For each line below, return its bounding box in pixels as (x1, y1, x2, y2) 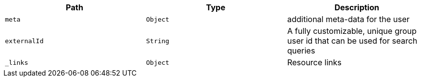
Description (334, 2, 380, 12)
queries (287, 46, 315, 55)
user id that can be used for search (287, 36, 418, 46)
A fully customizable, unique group (287, 26, 417, 36)
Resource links (287, 57, 342, 67)
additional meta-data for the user (287, 14, 410, 24)
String (146, 37, 169, 45)
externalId (5, 37, 44, 45)
